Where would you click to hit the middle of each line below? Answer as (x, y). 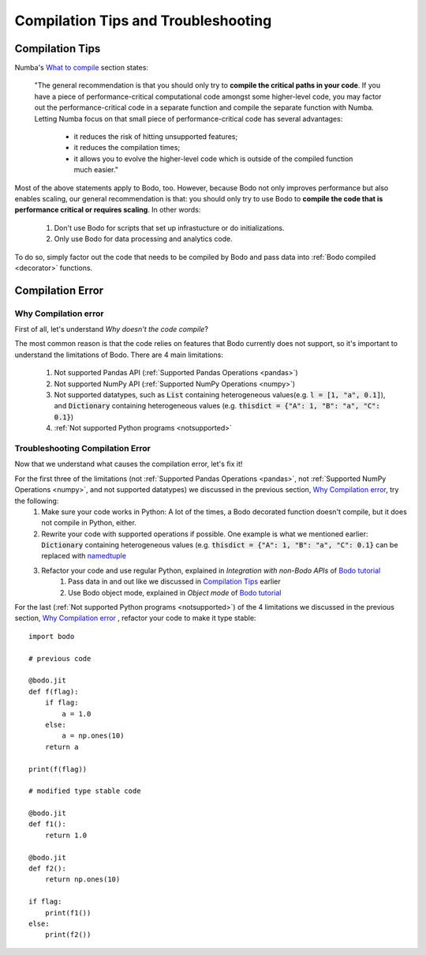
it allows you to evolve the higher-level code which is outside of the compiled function (213, 159)
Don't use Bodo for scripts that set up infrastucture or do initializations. (169, 227)
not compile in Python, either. (89, 523)
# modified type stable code (85, 791)
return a (62, 747)
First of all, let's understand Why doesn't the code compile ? (112, 329)
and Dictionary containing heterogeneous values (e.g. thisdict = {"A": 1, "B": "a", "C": (217, 406)
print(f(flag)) (58, 769)
